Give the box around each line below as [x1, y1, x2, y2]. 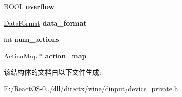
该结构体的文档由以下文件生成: [4, 67, 101, 77]
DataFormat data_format [4, 18, 87, 28]
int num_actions [4, 34, 59, 44]
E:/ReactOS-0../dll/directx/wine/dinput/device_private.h [4, 83, 178, 93]
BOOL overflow [4, 1, 54, 11]
